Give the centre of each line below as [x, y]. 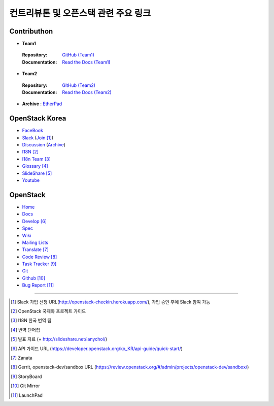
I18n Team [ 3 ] [36, 159]
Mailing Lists [35, 242]
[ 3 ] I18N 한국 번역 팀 [31, 321]
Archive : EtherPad [42, 104]
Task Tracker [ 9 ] [39, 264]
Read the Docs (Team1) [86, 62]
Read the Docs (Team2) [87, 92]
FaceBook [32, 131]
